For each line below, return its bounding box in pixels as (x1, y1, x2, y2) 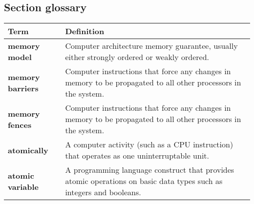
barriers (8, 82, 39, 94)
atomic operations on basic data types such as (65, 175, 223, 187)
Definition (65, 25, 105, 37)
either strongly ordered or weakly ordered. (65, 51, 210, 63)
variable (8, 181, 39, 192)
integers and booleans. (65, 186, 141, 198)
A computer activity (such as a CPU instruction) (65, 139, 233, 150)
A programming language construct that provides (65, 164, 234, 176)
